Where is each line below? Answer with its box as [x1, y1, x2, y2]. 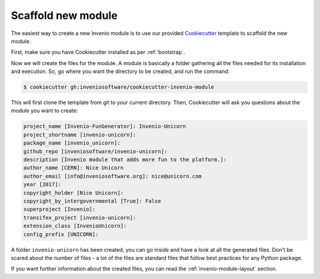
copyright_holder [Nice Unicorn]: [23, 190, 124, 196]
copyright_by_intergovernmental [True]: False [23, 197, 161, 204]
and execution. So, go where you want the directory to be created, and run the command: [11, 68, 230, 75]
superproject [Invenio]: [23, 206, 96, 213]
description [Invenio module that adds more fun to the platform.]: [23, 156, 227, 163]
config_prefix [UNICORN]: [23, 231, 99, 238]
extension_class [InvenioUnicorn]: [23, 223, 127, 229]
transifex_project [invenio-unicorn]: [23, 214, 136, 221]
